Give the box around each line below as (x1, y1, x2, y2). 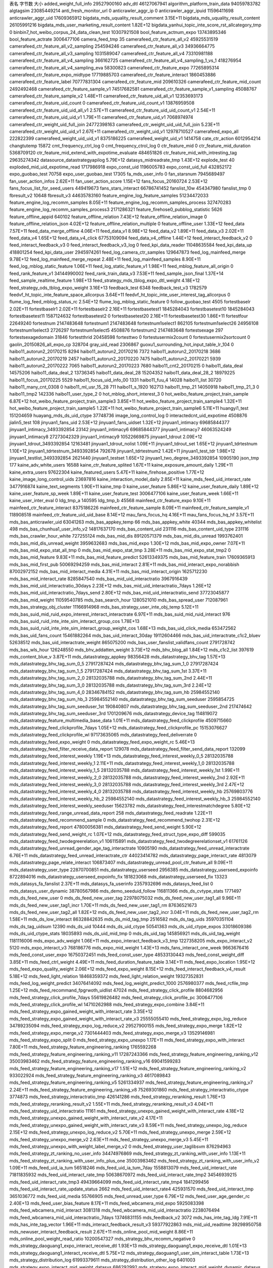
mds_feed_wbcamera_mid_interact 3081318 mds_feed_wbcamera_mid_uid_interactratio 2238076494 (9, 1207, 220, 1213)
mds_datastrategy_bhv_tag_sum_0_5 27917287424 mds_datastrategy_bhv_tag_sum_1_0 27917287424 (9, 661, 218, 667)
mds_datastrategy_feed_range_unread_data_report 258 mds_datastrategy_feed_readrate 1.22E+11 (9, 809, 212, 816)
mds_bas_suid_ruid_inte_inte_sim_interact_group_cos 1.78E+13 (9, 618, 140, 624)
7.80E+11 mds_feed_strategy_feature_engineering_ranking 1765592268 (9, 1044, 157, 1050)
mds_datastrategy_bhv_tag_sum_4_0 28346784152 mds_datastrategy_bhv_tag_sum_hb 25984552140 (9, 689, 220, 695)
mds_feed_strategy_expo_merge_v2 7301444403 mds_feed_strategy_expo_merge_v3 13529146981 (9, 1030, 215, 1036)
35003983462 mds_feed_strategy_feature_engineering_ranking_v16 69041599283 (9, 1058, 181, 1065)
